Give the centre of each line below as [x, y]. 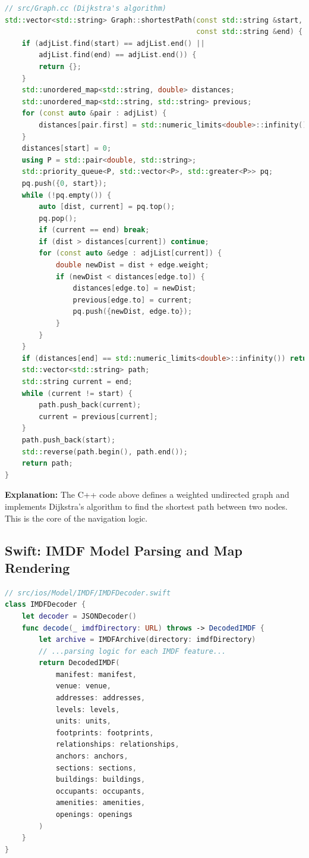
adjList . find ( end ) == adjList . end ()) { [118, 55]
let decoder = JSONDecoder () [79, 616]
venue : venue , [83, 686]
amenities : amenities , [100, 803]
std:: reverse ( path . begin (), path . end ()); [105, 452]
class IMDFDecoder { [45, 605]
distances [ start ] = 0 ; [67, 149]
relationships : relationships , [117, 745]
